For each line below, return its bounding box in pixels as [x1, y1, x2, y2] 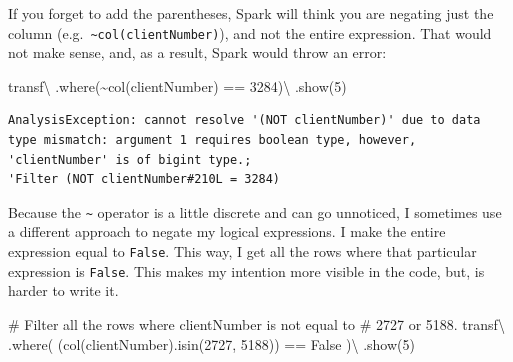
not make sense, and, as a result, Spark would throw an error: [8, 42, 387, 63]
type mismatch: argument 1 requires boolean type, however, [8, 133, 417, 148]
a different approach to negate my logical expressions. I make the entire [8, 221, 446, 242]
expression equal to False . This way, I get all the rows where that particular [8, 241, 477, 262]
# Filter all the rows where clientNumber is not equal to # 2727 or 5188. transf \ [8, 313, 505, 334]
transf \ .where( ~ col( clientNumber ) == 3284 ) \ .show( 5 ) [8, 75, 347, 96]
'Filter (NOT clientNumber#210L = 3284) [8, 172, 281, 187]
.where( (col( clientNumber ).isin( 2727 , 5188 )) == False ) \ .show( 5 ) [8, 333, 415, 354]
